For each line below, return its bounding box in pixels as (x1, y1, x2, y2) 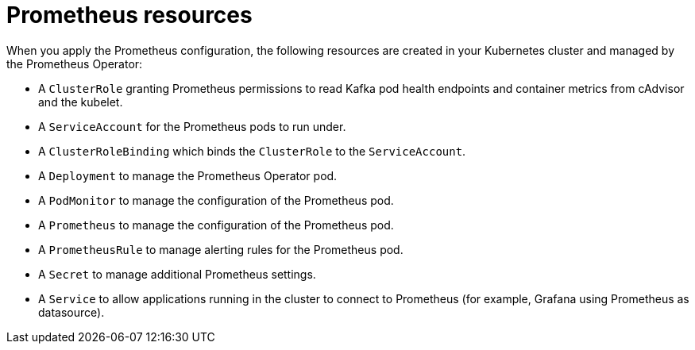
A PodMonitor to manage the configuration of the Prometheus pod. (38, 193, 394, 207)
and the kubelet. (38, 94, 123, 109)
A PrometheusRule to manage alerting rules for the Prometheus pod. (38, 242, 403, 256)
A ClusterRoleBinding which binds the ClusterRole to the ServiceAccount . (38, 144, 466, 158)
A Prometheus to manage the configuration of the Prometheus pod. (38, 217, 394, 232)
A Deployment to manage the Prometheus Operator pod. (38, 168, 338, 183)
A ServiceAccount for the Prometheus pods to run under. (38, 119, 346, 133)
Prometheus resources (6, 2, 253, 29)
